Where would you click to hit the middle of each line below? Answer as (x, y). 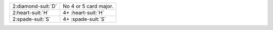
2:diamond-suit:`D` (35, 6)
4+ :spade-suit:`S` (84, 19)
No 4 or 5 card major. (88, 6)
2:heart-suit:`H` (31, 13)
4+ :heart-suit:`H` (83, 13)
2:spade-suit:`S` (32, 19)
